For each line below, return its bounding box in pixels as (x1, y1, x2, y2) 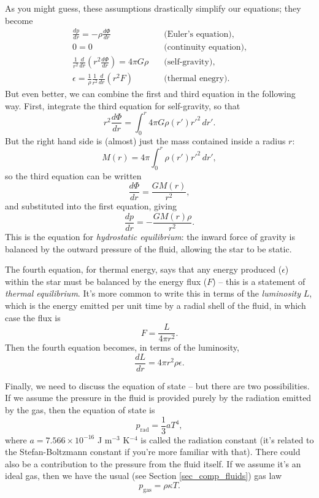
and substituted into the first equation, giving (5, 200, 177, 212)
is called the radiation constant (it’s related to (140, 433, 314, 446)
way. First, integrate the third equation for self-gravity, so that (5, 99, 240, 112)
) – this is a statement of (212, 274, 306, 287)
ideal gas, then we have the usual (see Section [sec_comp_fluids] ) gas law (5, 469, 282, 482)
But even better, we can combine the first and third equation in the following (5, 87, 296, 100)
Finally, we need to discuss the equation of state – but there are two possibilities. (5, 379, 310, 392)
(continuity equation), (164, 43, 247, 52)
